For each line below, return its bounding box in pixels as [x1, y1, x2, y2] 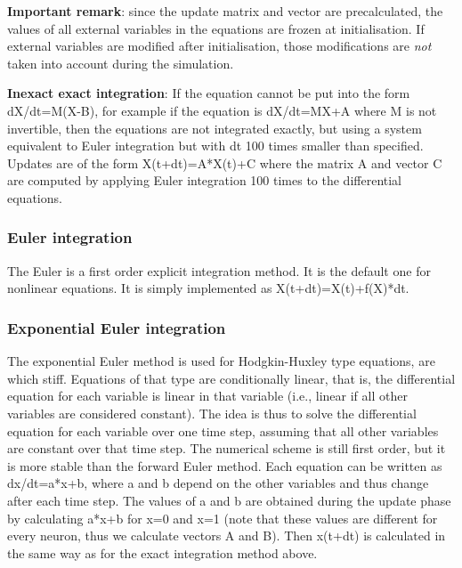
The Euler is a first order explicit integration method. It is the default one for [7, 261, 431, 280]
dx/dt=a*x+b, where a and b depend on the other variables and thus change [7, 474, 429, 492]
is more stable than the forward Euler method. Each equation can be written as [7, 456, 442, 475]
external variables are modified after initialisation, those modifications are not [7, 37, 432, 55]
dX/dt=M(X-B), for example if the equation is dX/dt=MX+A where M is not [7, 101, 437, 119]
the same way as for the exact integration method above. [7, 543, 318, 562]
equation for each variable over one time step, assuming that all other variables [7, 421, 439, 440]
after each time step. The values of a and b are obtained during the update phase [7, 491, 451, 509]
